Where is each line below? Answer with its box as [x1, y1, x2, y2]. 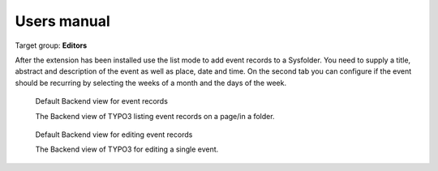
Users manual [15, 12, 111, 30]
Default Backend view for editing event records [35, 130, 193, 139]
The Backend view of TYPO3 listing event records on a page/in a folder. [35, 111, 275, 121]
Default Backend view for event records [35, 96, 168, 106]
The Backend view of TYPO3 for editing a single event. [35, 144, 219, 154]
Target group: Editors [15, 41, 88, 50]
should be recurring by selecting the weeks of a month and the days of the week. [15, 78, 287, 88]
